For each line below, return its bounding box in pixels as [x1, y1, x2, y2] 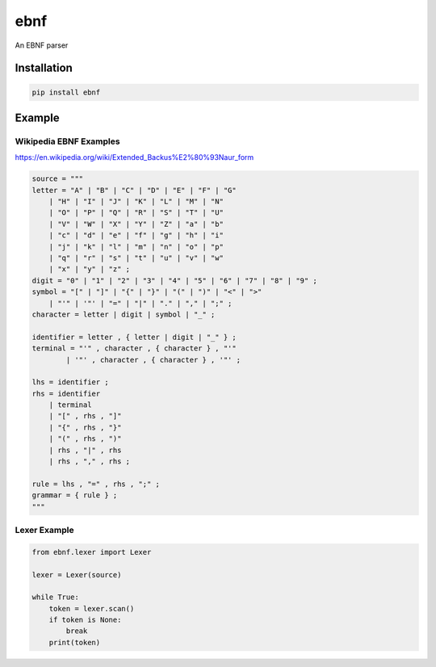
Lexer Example [15, 524, 74, 535]
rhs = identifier [31, 388, 101, 398]
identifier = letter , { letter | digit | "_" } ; [31, 332, 237, 342]
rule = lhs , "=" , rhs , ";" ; [31, 479, 161, 489]
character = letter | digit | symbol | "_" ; [31, 309, 216, 319]
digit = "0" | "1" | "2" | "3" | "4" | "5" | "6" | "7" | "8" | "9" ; [31, 275, 318, 285]
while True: [31, 593, 80, 602]
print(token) [48, 638, 101, 647]
